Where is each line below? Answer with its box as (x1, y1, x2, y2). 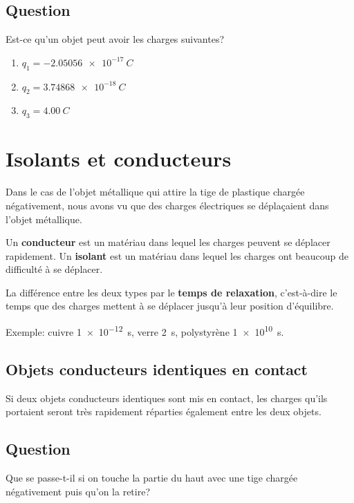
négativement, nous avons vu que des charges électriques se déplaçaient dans (6, 198, 329, 212)
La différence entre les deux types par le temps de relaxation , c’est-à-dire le (6, 285, 337, 299)
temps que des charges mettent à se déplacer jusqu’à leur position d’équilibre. (6, 298, 334, 313)
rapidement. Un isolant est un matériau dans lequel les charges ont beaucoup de (6, 248, 348, 263)
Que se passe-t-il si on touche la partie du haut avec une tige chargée (6, 470, 298, 484)
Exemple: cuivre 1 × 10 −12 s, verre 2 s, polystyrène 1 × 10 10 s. (6, 323, 284, 339)
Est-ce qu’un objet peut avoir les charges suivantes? (6, 32, 225, 46)
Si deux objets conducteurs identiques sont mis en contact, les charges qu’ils (6, 390, 328, 405)
